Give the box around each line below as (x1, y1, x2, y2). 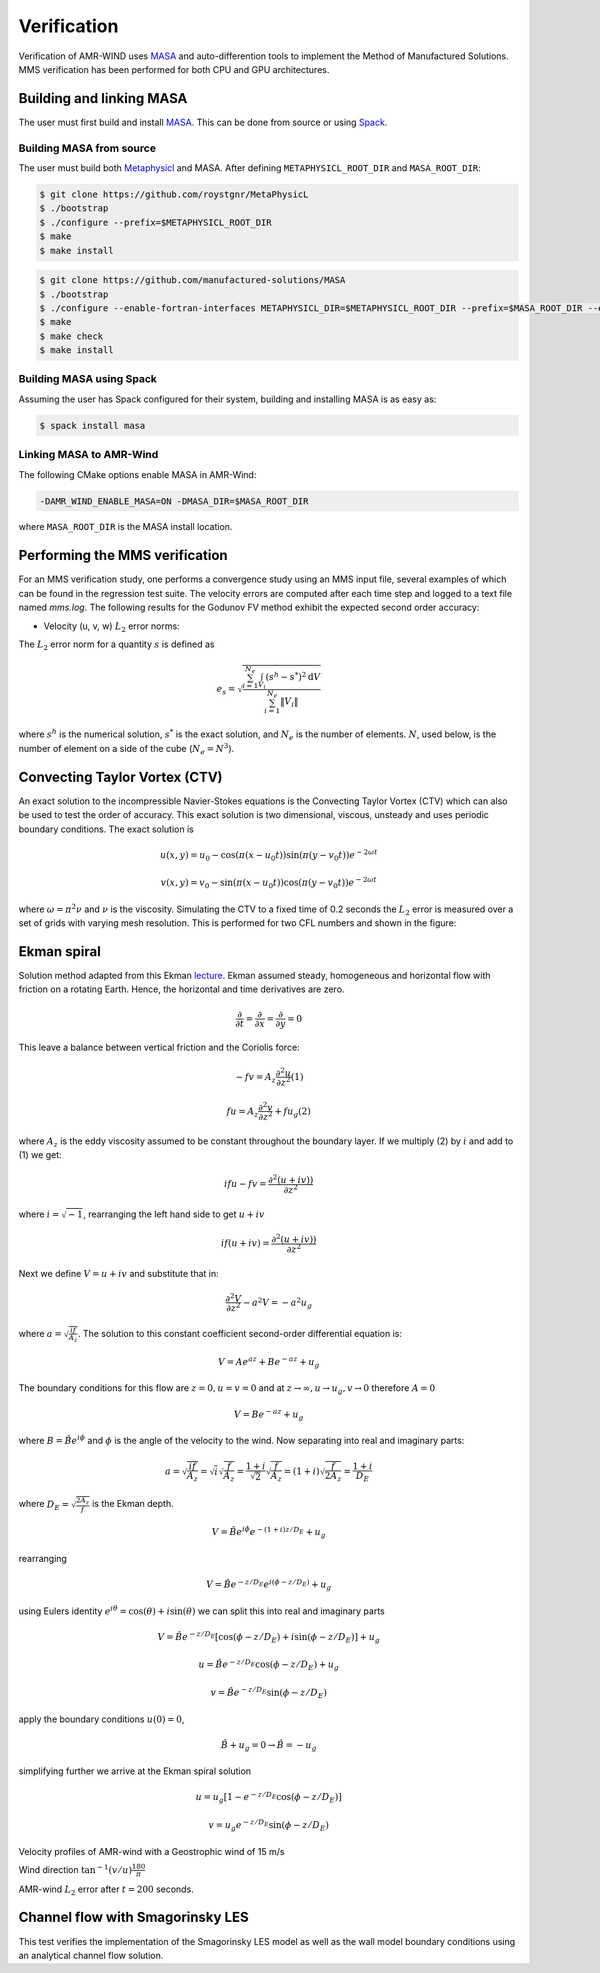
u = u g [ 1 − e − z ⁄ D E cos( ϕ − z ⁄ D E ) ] (195, 1790, 342, 1805)
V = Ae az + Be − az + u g (217, 1355, 320, 1370)
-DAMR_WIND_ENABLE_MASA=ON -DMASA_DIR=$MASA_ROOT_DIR (39, 495, 309, 507)
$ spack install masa (39, 420, 146, 431)
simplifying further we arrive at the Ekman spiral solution (18, 1765, 252, 1777)
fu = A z (226, 1105, 259, 1119)
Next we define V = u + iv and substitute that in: (18, 1267, 219, 1279)
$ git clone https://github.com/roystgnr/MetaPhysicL (39, 188, 309, 200)
